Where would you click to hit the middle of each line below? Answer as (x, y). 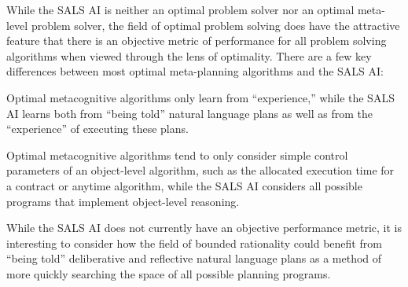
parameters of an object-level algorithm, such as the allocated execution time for (200, 170)
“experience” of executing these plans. (97, 129)
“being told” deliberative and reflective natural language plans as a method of (194, 258)
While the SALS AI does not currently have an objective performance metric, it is (204, 228)
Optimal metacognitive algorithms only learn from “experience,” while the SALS (200, 97)
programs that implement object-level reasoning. (123, 201)
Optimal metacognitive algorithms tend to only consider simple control (177, 155)
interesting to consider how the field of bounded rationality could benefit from (194, 243)
